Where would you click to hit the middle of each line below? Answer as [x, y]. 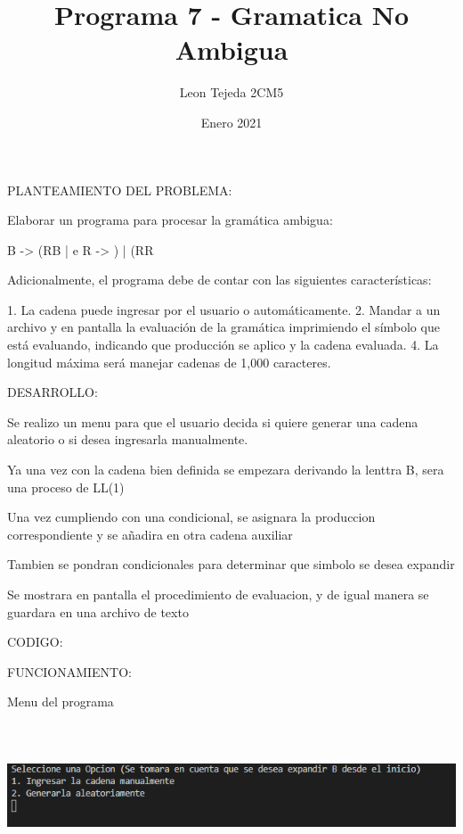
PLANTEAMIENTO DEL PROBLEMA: [120, 190]
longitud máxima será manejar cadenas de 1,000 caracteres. [169, 362]
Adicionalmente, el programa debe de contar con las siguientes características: [219, 280]
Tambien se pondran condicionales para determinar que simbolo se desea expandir [231, 564]
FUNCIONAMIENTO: [70, 671]
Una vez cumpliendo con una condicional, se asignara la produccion [191, 517]
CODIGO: [35, 642]
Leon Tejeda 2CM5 [231, 92]
